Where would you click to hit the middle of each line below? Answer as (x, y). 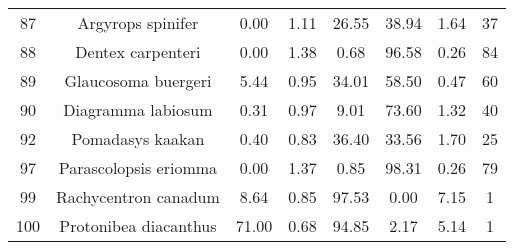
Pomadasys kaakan (138, 138)
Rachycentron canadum (138, 196)
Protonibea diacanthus (138, 225)
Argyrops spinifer (138, 22)
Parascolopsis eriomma (138, 167)
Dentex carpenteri (138, 51)
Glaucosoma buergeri (138, 80)
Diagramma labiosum (138, 109)
